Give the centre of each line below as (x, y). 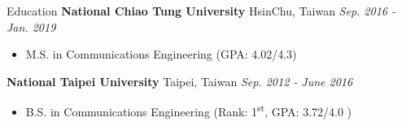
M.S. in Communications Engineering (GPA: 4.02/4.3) (161, 54)
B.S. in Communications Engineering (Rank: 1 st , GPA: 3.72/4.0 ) (189, 111)
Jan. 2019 (31, 26)
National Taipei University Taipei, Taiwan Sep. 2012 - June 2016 (180, 81)
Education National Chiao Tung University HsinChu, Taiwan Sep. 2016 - (201, 11)
